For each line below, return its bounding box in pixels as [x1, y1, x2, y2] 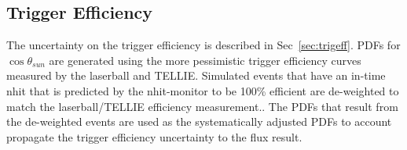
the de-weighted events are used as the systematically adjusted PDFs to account [6, 113, 392, 130]
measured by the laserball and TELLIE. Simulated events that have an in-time [6, 67, 386, 84]
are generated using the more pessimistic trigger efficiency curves [49, 52, 361, 68]
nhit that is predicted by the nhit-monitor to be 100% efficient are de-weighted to [6, 82, 399, 98]
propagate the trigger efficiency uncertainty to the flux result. [6, 128, 302, 145]
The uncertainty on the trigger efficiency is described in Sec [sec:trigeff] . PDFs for [6, 37, 401, 53]
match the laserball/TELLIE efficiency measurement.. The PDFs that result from [6, 98, 398, 114]
